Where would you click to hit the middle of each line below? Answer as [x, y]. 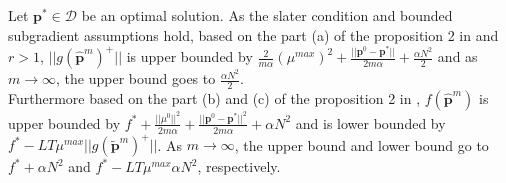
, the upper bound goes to [136, 78]
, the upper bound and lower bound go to [361, 144]
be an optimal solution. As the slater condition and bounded [267, 15]
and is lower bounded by [370, 122]
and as [457, 56]
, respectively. [239, 166]
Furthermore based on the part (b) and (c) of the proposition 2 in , [214, 98]
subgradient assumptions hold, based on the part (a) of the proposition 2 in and [253, 34]
